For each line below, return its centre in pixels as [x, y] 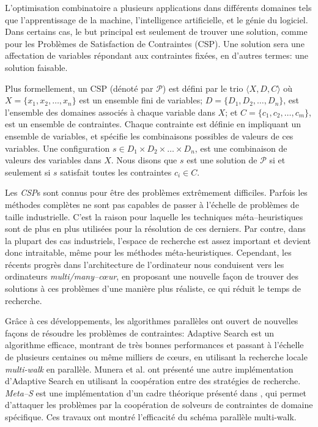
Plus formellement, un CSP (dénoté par [79, 88]
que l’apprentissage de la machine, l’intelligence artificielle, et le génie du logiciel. [157, 19]
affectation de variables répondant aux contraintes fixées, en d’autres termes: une [157, 55]
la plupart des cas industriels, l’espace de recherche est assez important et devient [158, 240]
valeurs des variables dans [53, 160]
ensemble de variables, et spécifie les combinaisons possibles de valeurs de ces [149, 136]
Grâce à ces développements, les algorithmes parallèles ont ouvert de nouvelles [152, 321]
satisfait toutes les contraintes [116, 172]
